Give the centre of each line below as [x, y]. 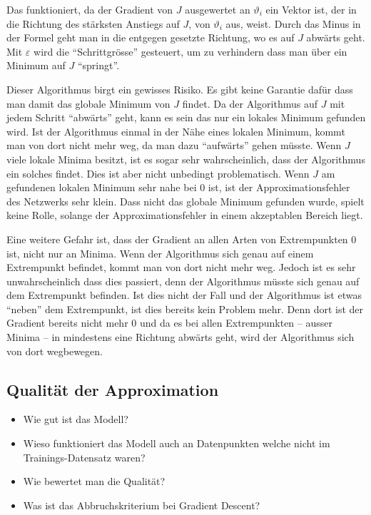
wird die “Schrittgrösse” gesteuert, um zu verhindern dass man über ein [190, 51]
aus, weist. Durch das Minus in [293, 23]
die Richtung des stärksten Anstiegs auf [93, 23]
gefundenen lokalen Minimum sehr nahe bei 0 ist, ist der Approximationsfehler [178, 187]
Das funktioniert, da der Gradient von [90, 9]
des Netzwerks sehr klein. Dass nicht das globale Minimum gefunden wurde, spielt [185, 201]
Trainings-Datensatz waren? [84, 457]
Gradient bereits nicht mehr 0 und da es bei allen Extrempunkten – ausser [169, 323]
